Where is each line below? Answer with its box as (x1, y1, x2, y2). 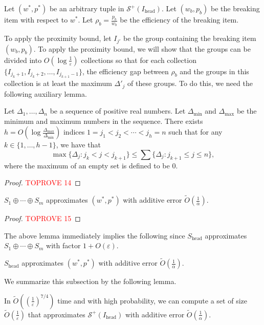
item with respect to (4, 14, 68, 25)
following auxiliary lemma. (4, 88, 87, 99)
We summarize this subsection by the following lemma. (4, 276, 177, 287)
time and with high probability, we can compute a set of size (57, 295, 247, 306)
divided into (4, 54, 42, 65)
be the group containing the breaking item (123, 33, 256, 44)
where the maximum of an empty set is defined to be (4, 160, 170, 170)
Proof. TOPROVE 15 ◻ (4, 213, 81, 224)
